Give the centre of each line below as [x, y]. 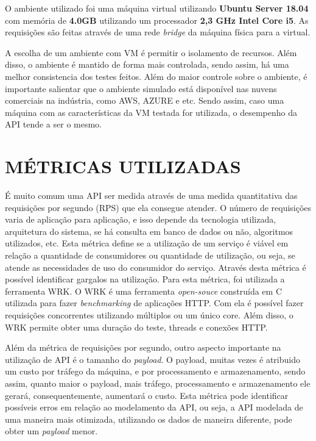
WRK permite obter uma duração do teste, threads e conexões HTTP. [136, 327]
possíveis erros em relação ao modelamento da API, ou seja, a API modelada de [154, 407]
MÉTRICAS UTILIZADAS [123, 166]
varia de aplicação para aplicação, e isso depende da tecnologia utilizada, [141, 219]
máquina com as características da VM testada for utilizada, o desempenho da [151, 112]
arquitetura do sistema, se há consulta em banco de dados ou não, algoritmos [149, 231]
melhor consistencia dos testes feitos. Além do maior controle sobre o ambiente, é [156, 76]
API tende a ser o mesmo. [54, 124]
